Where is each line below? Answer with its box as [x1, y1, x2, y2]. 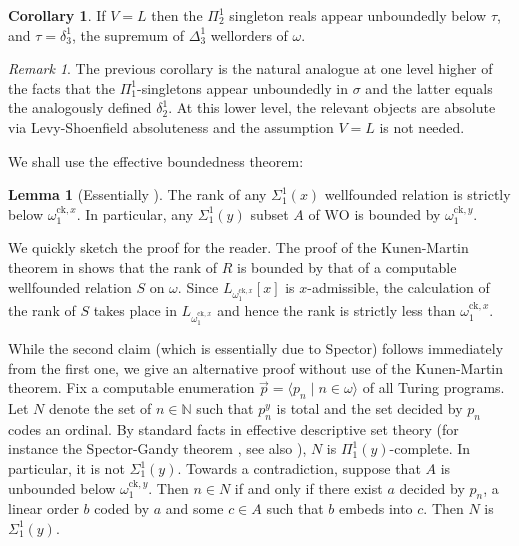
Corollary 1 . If [8, 5, 106, 25]
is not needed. [379, 116, 465, 137]
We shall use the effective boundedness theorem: [8, 150, 304, 171]
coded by [94, 498, 150, 519]
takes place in [93, 300, 177, 321]
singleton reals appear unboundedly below [229, 5, 487, 25]
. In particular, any [76, 203, 194, 224]
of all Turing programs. [362, 377, 505, 398]
